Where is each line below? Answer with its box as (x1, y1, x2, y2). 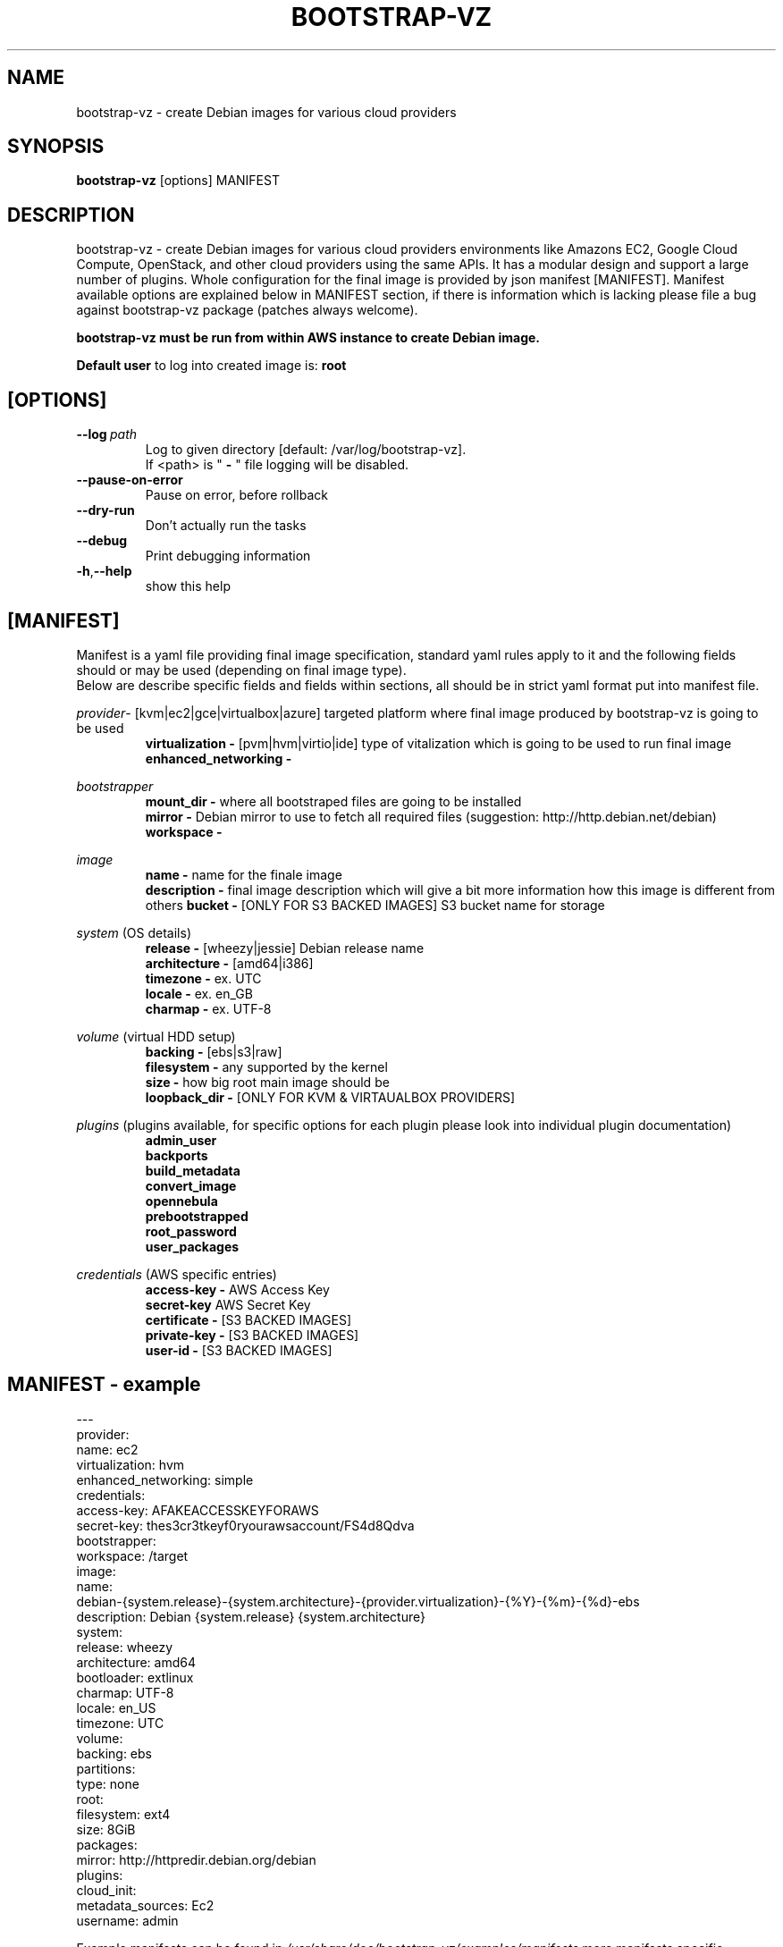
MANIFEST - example (7, 1373, 201, 1396)
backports (145, 1147, 208, 1163)
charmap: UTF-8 (76, 1684, 174, 1700)
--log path (76, 426, 138, 442)
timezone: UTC (76, 1715, 164, 1731)
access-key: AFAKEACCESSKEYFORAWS (76, 1502, 319, 1518)
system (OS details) (76, 924, 192, 940)
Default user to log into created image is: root (76, 358, 347, 374)
